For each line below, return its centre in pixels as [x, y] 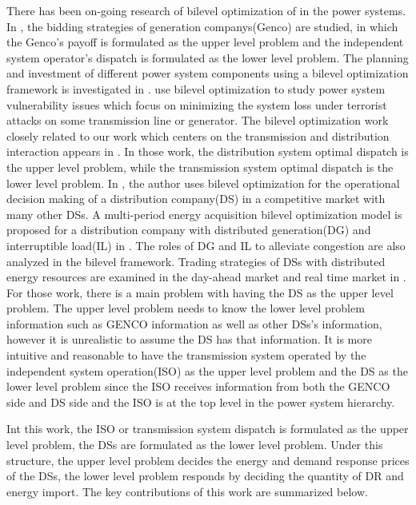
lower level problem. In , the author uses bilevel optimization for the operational [203, 183]
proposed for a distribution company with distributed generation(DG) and [189, 230]
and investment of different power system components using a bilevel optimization [208, 73]
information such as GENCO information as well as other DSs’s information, [194, 323]
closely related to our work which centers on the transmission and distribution [198, 135]
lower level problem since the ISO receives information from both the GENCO [198, 386]
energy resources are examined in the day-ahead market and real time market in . [206, 277]
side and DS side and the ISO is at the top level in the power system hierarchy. [201, 402]
